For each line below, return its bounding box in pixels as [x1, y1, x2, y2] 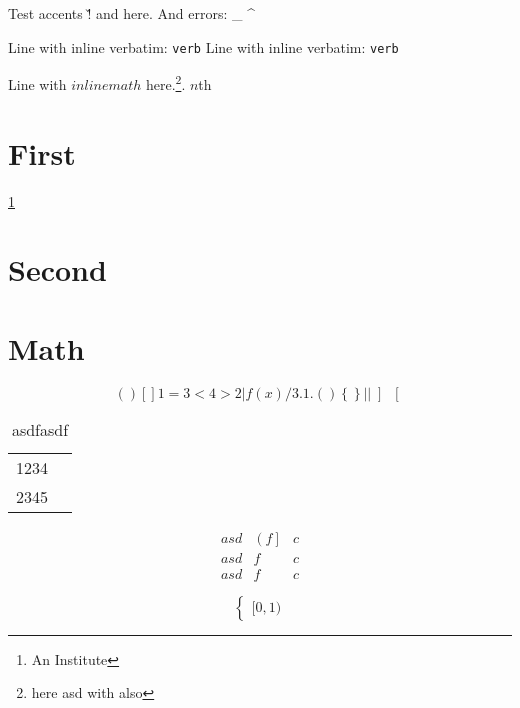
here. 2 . [145, 71, 186, 94]
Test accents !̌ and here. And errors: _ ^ [8, 3, 255, 23]
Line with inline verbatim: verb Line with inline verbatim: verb [8, 36, 399, 57]
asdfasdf [11, 417, 69, 441]
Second [8, 249, 107, 290]
